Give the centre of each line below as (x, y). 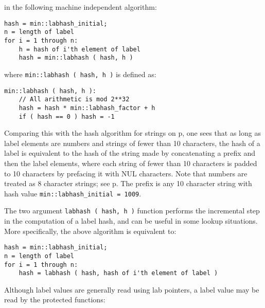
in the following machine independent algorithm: (81, 7)
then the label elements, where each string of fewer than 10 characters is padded (131, 163)
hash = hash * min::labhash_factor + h (87, 108)
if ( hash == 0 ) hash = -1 (67, 116)
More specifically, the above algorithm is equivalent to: (90, 231)
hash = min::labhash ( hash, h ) (76, 58)
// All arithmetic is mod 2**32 (74, 99)
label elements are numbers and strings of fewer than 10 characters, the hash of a (132, 143)
